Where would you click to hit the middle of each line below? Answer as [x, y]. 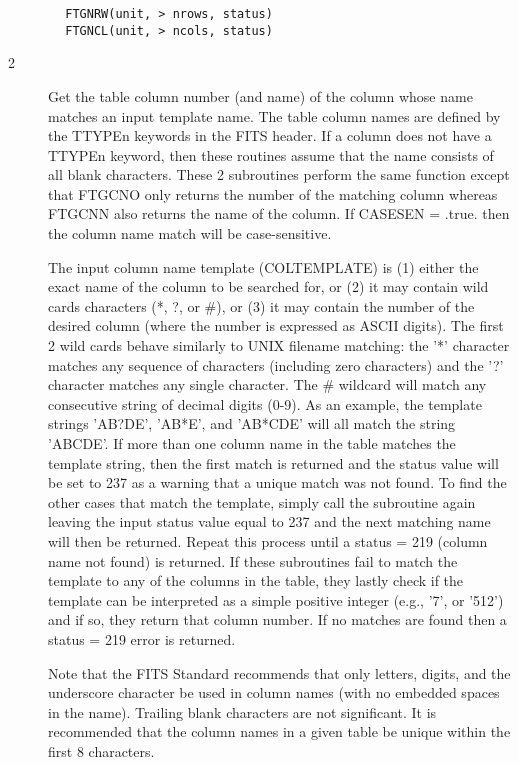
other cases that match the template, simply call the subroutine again [262, 501]
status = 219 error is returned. [142, 638]
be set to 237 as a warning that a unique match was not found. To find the [277, 482]
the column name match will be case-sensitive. [190, 233]
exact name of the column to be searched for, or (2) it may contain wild [268, 286]
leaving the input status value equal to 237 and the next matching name [269, 521]
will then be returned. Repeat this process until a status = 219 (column [268, 540]
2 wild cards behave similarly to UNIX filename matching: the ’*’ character [279, 345]
